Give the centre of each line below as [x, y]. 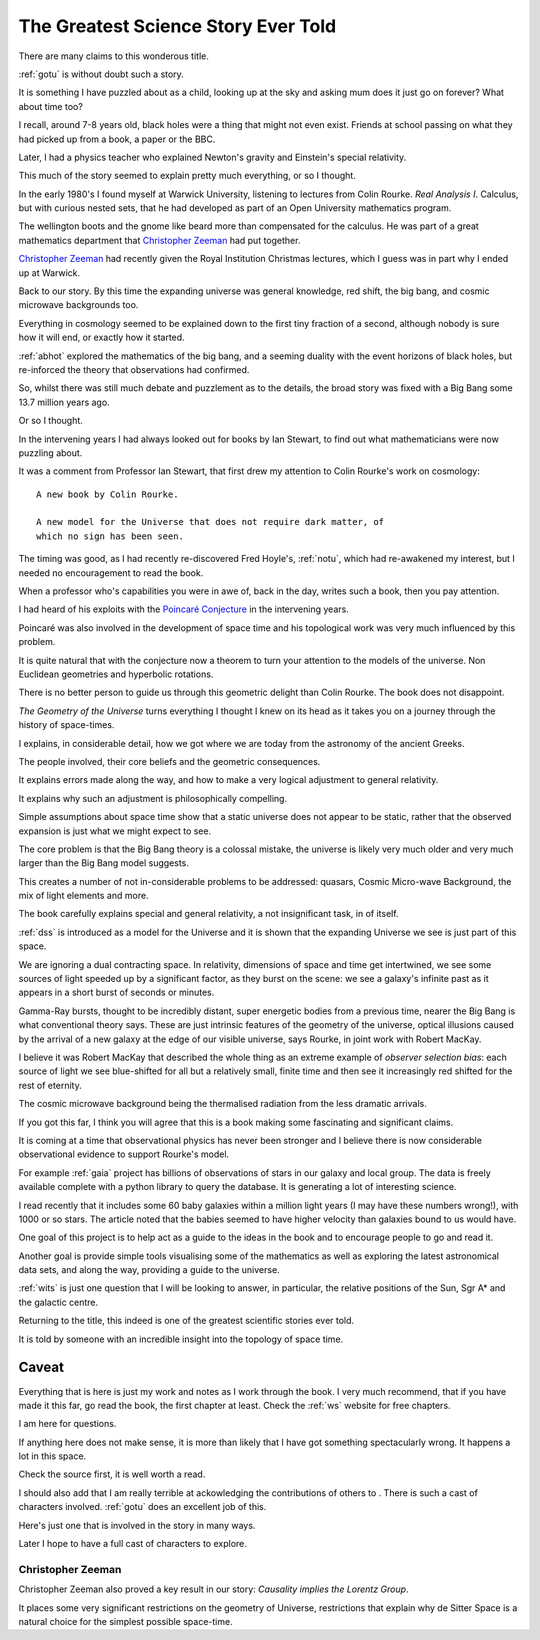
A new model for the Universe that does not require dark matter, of [210, 522]
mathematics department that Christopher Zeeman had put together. [159, 240]
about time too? [51, 106]
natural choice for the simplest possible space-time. [126, 1621]
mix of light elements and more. [83, 896]
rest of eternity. [50, 1085]
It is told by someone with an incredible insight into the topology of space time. [181, 1339]
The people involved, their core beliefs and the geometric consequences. [169, 761]
